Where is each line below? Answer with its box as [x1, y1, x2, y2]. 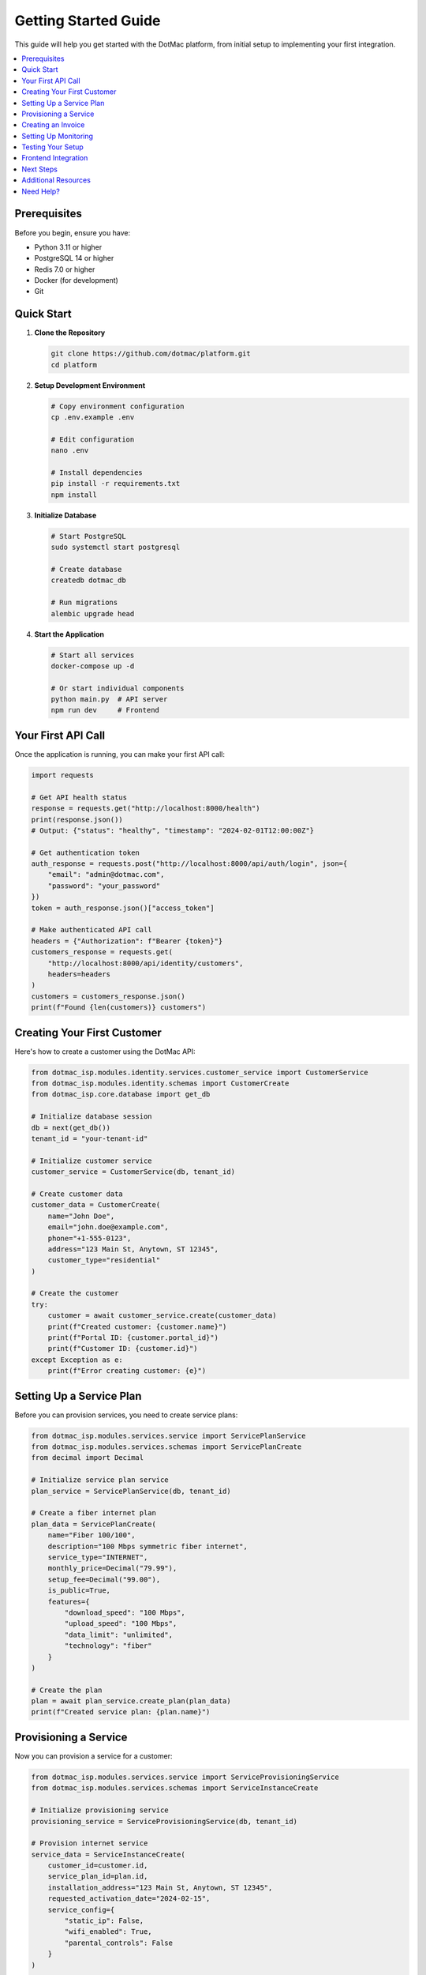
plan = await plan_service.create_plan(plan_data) [31, 1697, 232, 1706]
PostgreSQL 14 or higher [34, 254, 114, 263]
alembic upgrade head [50, 609, 135, 618]
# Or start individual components [50, 683, 185, 693]
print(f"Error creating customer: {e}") [47, 1367, 207, 1375]
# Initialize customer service [31, 1156, 153, 1165]
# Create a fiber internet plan [31, 1509, 157, 1518]
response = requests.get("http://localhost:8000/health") [31, 804, 260, 813]
